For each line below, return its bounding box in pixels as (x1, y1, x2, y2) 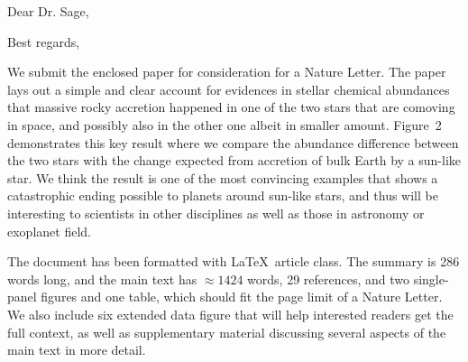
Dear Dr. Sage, (7, 2, 89, 20)
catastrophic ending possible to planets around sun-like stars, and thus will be (7, 186, 438, 205)
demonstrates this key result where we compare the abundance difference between (7, 133, 459, 152)
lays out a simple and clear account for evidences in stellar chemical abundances (7, 79, 450, 98)
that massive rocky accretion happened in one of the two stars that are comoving (7, 97, 455, 116)
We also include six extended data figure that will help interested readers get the (7, 304, 454, 323)
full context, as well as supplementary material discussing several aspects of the (7, 322, 446, 341)
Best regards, (7, 32, 80, 51)
